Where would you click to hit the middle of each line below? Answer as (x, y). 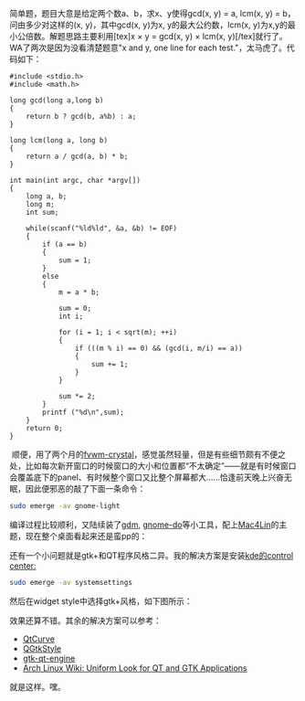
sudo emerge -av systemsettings (71, 582)
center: (23, 566)
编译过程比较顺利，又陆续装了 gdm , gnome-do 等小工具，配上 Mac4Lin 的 (144, 525)
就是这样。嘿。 (37, 686)
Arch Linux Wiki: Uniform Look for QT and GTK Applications (135, 668)
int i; (71, 316)
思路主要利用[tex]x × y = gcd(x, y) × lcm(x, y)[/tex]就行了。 (176, 36)
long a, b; (47, 196)
